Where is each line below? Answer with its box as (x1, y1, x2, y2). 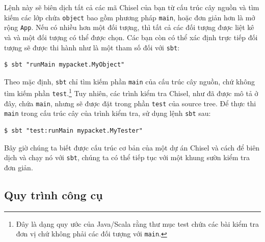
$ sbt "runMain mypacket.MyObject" (4, 61, 125, 69)
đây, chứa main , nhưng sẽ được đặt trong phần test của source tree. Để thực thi (4, 98, 256, 108)
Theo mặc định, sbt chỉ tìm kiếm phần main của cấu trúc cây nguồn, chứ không (4, 76, 255, 86)
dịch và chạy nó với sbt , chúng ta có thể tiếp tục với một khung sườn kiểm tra (4, 152, 250, 163)
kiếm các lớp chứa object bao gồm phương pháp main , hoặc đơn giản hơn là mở (4, 12, 255, 22)
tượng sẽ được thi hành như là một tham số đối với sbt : (4, 42, 180, 52)
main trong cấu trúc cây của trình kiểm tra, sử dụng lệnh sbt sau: (4, 108, 211, 118)
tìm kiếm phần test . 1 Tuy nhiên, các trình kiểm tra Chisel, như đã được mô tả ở (4, 86, 258, 99)
